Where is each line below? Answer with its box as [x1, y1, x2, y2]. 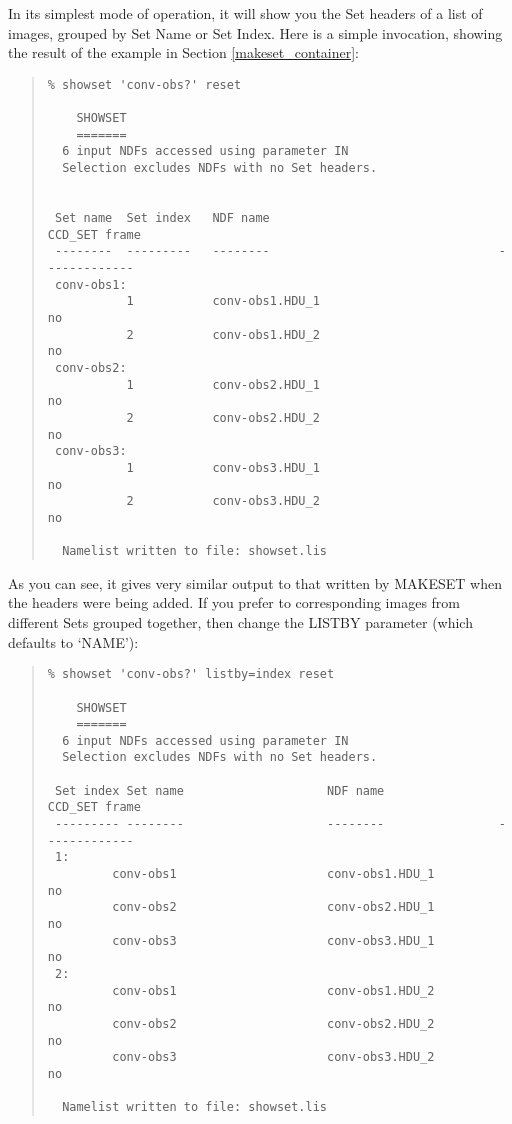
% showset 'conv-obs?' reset [47, 77, 242, 92]
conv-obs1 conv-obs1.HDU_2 [112, 983, 435, 998]
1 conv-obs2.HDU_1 [126, 377, 320, 392]
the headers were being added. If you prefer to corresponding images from [8, 592, 461, 613]
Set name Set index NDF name [54, 211, 270, 226]
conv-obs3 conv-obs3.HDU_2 [112, 1050, 435, 1065]
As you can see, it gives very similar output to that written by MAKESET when [8, 572, 502, 593]
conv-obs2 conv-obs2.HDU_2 [112, 1016, 435, 1031]
